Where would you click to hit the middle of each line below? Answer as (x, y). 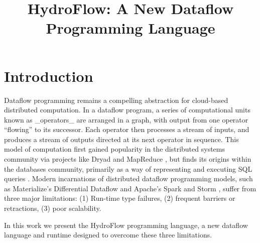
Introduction (49, 76)
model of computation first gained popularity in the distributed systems (114, 149)
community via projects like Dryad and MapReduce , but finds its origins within (128, 159)
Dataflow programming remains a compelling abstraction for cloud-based (116, 100)
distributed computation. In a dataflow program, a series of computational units (127, 110)
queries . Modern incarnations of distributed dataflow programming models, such (128, 178)
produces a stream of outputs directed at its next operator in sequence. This (121, 139)
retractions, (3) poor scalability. (53, 208)
